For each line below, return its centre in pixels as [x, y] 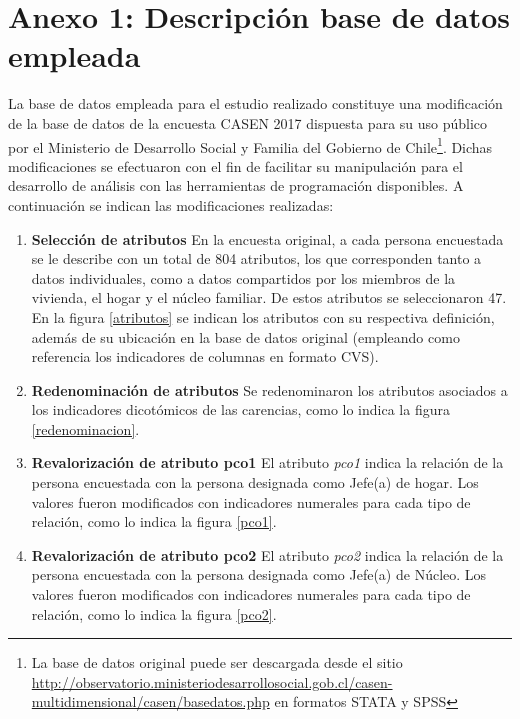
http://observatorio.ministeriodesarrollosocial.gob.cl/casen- [212, 681]
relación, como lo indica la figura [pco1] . [154, 521]
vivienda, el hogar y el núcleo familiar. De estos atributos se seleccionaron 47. [269, 297]
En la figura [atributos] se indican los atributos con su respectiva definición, [263, 316]
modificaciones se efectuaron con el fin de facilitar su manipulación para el [235, 165]
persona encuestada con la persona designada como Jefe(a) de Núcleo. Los [259, 574]
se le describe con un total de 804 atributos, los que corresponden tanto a [256, 258]
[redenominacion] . [85, 428]
